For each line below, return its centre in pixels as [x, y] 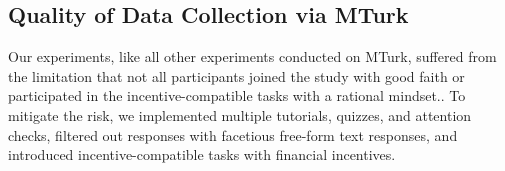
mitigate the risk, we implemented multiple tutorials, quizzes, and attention [240, 114]
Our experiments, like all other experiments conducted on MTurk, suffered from [252, 56]
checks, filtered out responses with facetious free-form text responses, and [233, 134]
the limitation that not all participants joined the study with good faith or [236, 75]
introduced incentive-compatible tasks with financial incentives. [202, 154]
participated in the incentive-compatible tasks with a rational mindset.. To [237, 95]
